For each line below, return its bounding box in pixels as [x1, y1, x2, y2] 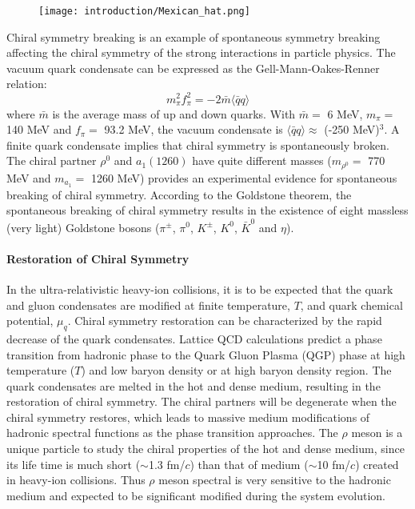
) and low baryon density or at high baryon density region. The [81, 362, 392, 379]
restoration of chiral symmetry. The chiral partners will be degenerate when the [6, 393, 397, 410]
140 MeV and [6, 121, 72, 138]
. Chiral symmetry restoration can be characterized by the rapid [67, 312, 382, 329]
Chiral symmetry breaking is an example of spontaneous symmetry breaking [6, 28, 381, 45]
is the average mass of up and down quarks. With [52, 105, 296, 122]
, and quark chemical [300, 296, 403, 313]
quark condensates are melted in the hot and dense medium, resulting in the [6, 377, 381, 394]
